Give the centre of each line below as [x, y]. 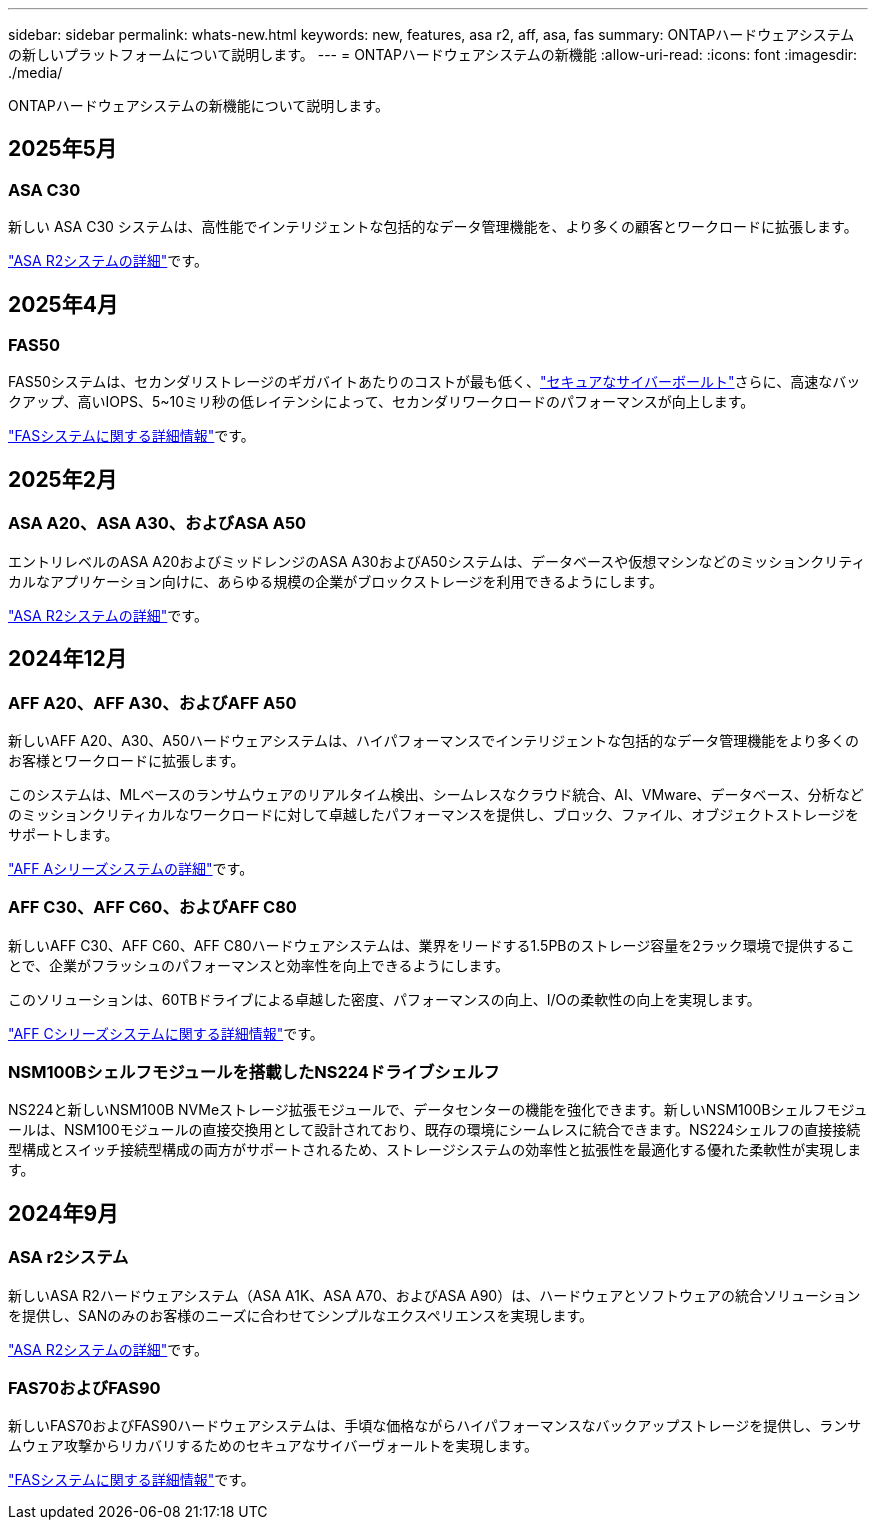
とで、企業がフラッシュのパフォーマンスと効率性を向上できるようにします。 [259, 965]
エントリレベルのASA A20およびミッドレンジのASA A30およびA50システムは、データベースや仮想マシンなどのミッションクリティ [437, 561]
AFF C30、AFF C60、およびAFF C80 [152, 907]
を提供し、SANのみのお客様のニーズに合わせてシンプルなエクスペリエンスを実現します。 [300, 1315]
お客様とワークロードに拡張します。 [126, 760]
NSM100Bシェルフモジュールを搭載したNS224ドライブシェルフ [254, 1072]
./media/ [35, 72]
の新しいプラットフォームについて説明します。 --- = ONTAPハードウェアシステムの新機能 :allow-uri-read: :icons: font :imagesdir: [433, 54]
